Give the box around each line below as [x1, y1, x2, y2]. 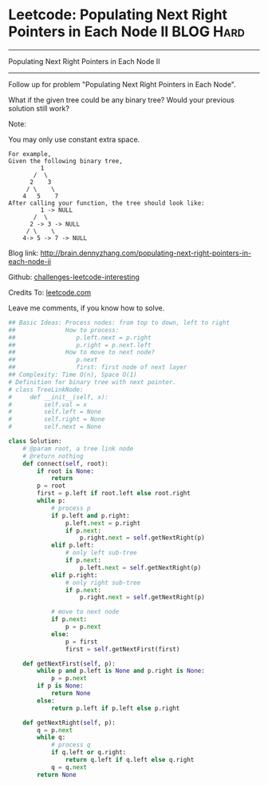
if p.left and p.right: [50, 511, 130, 519]
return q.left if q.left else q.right [65, 756, 195, 764]
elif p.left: [50, 542, 94, 550]
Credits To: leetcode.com [8, 287, 92, 297]
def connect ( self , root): [22, 459, 109, 467]
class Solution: [8, 438, 62, 446]
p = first [65, 638, 98, 646]
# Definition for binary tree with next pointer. [8, 378, 177, 386]
